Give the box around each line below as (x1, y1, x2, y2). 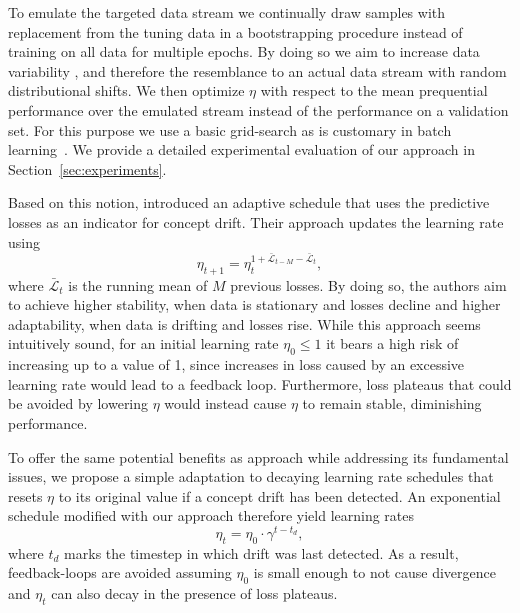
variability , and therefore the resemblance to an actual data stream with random (8, 60, 507, 81)
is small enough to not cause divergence (253, 562, 496, 583)
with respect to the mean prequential (260, 80, 488, 101)
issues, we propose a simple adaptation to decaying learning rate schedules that (8, 466, 494, 487)
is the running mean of (68, 274, 208, 295)
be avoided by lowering (8, 393, 149, 414)
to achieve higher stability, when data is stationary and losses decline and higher (8, 294, 501, 315)
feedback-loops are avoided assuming (8, 562, 232, 583)
